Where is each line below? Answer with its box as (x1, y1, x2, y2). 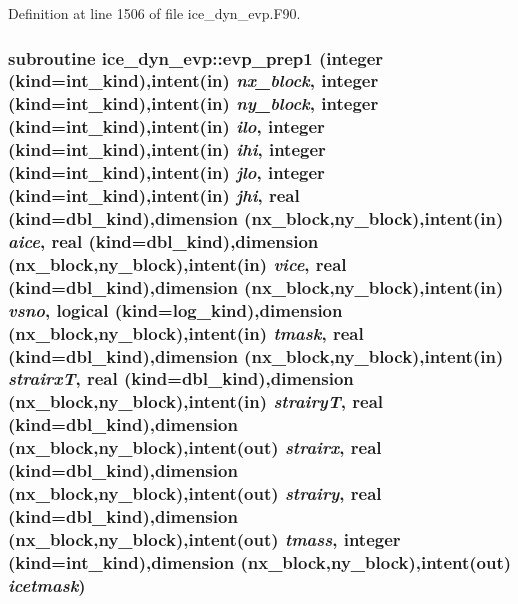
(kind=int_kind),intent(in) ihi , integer (8, 137, 326, 162)
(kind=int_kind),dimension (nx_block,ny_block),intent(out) (8, 549, 512, 574)
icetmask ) (8, 572, 86, 597)
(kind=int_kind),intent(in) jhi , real (8, 183, 300, 208)
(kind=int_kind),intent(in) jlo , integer (8, 160, 325, 185)
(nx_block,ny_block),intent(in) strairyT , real (8, 389, 384, 414)
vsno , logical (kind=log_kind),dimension (8, 297, 343, 322)
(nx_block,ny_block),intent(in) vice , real (8, 251, 347, 276)
